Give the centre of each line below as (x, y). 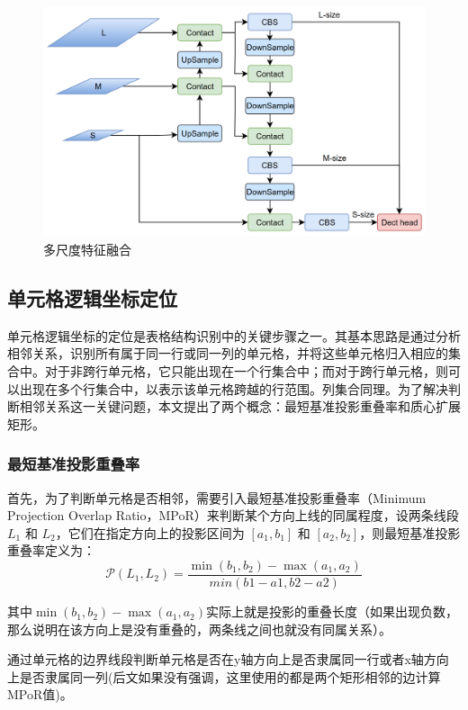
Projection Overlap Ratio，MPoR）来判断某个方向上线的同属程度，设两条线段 (233, 515)
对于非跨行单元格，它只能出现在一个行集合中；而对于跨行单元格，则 (246, 371)
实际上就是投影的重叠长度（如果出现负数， (333, 611)
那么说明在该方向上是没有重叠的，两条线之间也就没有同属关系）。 (199, 629)
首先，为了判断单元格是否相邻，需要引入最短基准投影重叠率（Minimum (217, 497)
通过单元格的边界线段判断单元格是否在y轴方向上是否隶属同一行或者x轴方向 (228, 659)
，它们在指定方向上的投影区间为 (150, 532)
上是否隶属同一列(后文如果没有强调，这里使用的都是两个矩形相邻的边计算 (224, 676)
